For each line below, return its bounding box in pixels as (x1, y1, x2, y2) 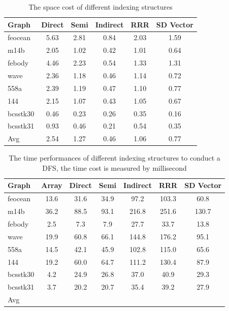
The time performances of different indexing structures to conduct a (9, 152, 220, 163)
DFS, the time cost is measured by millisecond (42, 162, 187, 173)
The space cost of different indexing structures (28, 2, 173, 12)
